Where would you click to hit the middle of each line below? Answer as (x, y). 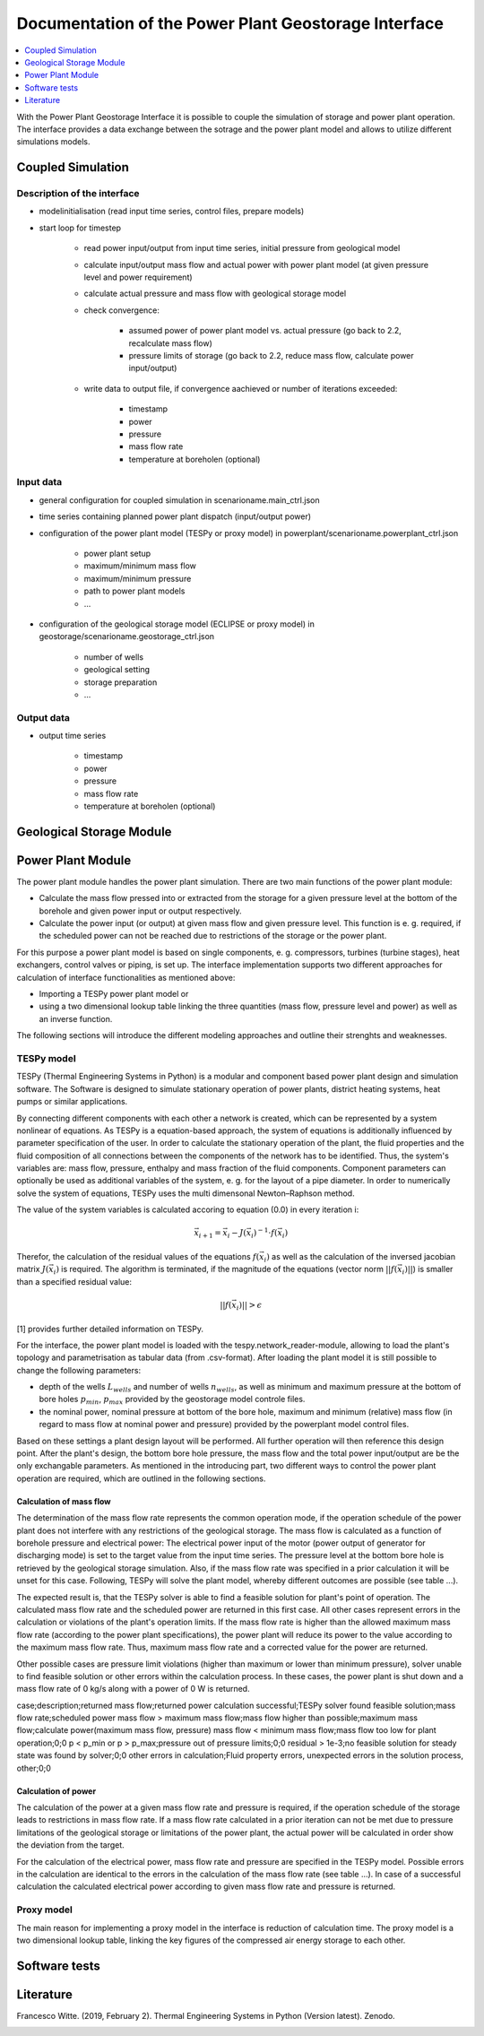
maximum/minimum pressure (138, 578)
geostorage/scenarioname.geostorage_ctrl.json (127, 637)
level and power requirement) (138, 277)
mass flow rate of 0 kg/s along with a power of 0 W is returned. (133, 1689)
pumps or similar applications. (72, 1102)
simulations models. (53, 142)
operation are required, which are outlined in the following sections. (141, 1478)
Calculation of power (56, 1791)
